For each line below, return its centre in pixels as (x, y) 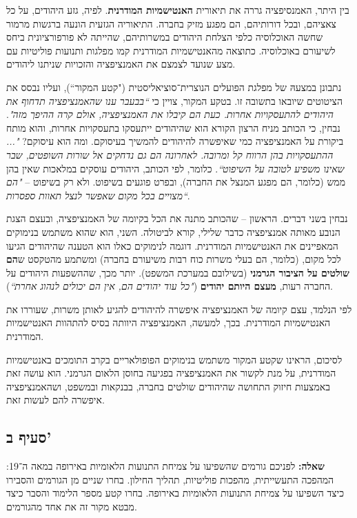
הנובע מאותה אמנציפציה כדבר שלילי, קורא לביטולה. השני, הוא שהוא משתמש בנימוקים (173, 231)
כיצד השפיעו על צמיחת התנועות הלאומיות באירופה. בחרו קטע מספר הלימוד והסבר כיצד (175, 493)
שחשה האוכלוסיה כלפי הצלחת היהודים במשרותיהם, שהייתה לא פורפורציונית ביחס (165, 37)
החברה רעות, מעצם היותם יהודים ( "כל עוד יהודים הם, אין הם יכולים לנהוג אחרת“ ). (170, 286)
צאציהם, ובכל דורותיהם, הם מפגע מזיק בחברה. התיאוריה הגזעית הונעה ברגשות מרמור (171, 23)
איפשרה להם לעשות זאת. (55, 400)
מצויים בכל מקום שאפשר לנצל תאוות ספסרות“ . (98, 195)
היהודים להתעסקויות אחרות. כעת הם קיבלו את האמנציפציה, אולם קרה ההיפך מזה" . (170, 114)
